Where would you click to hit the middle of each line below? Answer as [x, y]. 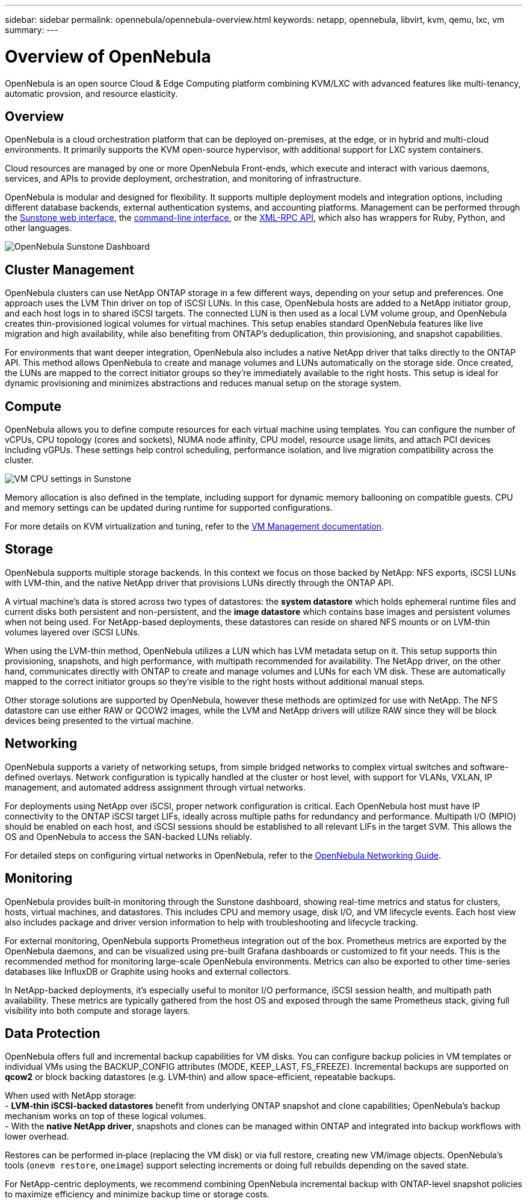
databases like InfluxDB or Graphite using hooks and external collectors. [148, 971]
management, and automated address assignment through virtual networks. [155, 787]
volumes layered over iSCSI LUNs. [72, 632]
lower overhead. [37, 1137]
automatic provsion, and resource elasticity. [91, 93]
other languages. [39, 228]
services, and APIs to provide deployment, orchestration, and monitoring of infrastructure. [183, 179]
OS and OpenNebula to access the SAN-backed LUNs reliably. [128, 836]
